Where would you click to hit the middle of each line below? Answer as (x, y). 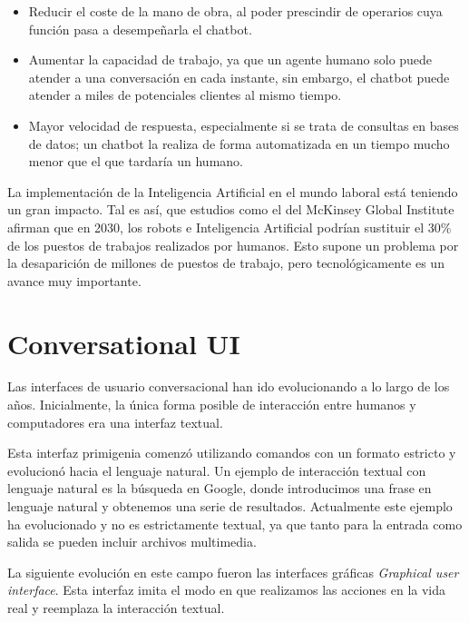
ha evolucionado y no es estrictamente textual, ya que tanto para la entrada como (235, 524)
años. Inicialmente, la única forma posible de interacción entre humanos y (212, 405)
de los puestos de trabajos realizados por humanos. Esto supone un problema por (233, 245)
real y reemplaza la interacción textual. (116, 607)
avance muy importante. (74, 280)
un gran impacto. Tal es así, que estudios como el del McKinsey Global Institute (231, 209)
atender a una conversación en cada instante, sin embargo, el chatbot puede (239, 77)
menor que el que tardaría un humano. (136, 161)
